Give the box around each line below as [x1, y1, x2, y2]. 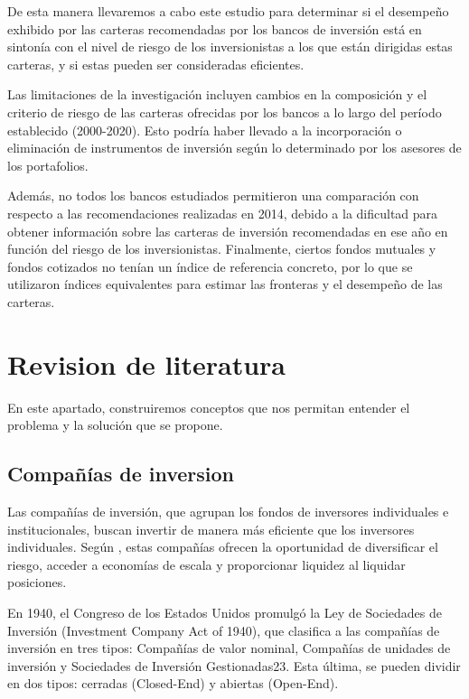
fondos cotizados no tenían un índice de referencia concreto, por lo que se [7, 256, 413, 275]
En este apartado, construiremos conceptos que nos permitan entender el [7, 397, 410, 416]
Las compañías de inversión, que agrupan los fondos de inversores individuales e [7, 502, 449, 521]
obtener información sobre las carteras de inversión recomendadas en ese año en [7, 221, 448, 240]
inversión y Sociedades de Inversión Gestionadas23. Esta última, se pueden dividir [7, 656, 461, 675]
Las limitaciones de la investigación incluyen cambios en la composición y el [7, 85, 427, 104]
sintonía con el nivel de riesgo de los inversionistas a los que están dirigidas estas [7, 37, 453, 56]
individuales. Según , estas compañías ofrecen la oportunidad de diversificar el [7, 537, 438, 556]
